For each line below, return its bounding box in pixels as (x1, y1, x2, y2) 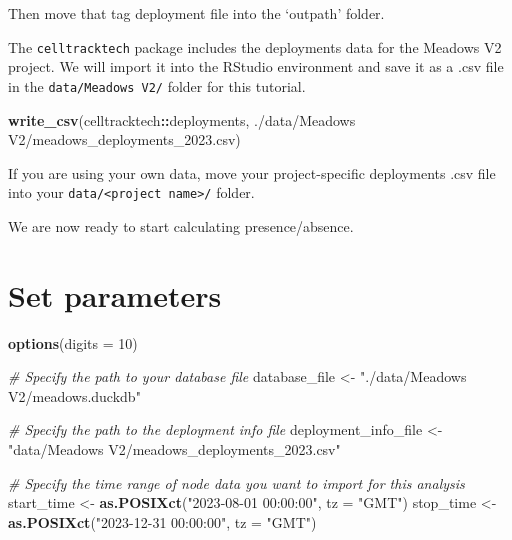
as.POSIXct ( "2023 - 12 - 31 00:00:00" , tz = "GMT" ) (8, 511, 317, 532)
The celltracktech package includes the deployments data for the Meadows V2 (8, 36, 502, 57)
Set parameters (8, 274, 222, 315)
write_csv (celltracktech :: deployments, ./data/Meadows (8, 109, 356, 130)
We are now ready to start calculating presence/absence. (8, 215, 354, 236)
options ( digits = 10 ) (8, 332, 138, 353)
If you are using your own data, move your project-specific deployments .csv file (8, 162, 496, 183)
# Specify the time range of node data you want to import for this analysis (8, 472, 465, 493)
